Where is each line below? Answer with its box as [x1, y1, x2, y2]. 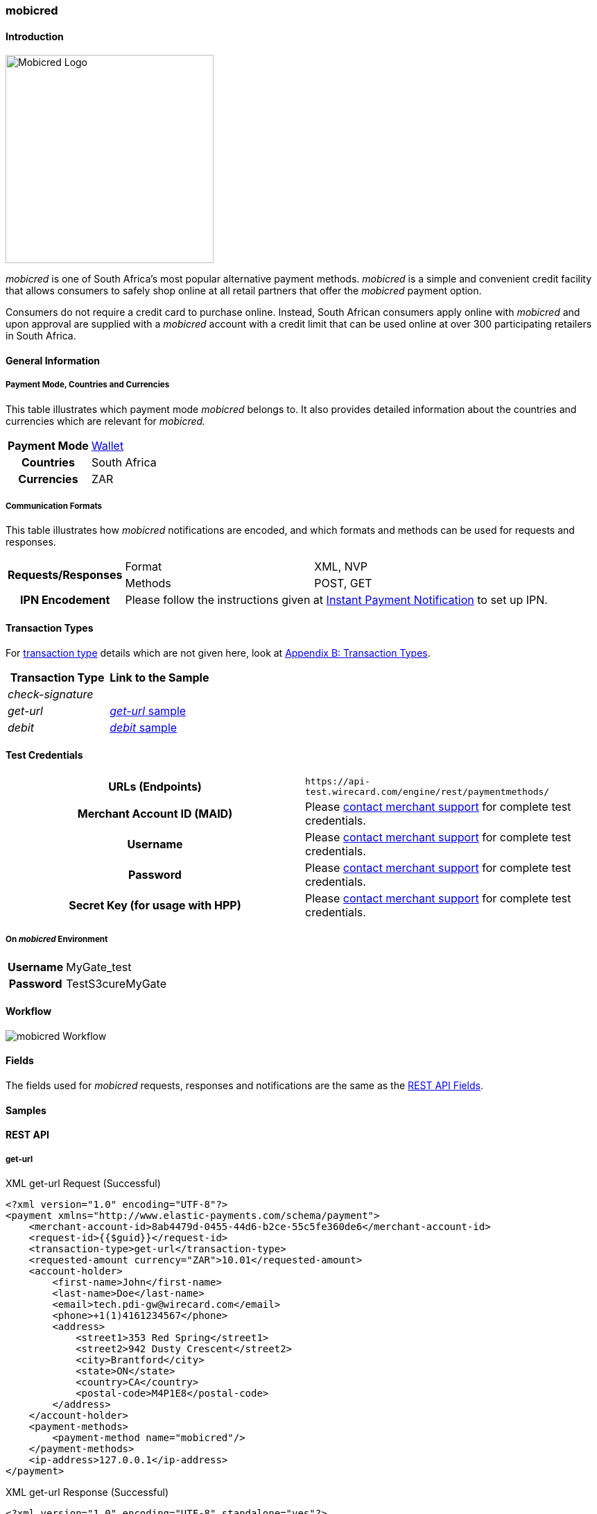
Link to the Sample [110, 670, 209, 684]
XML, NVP [314, 560, 368, 574]
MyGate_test [66, 959, 132, 974]
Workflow [6, 1005, 52, 1018]
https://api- [305, 775, 370, 787]
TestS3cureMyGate [66, 976, 166, 991]
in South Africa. [6, 330, 76, 342]
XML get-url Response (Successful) [6, 1486, 168, 1499]
